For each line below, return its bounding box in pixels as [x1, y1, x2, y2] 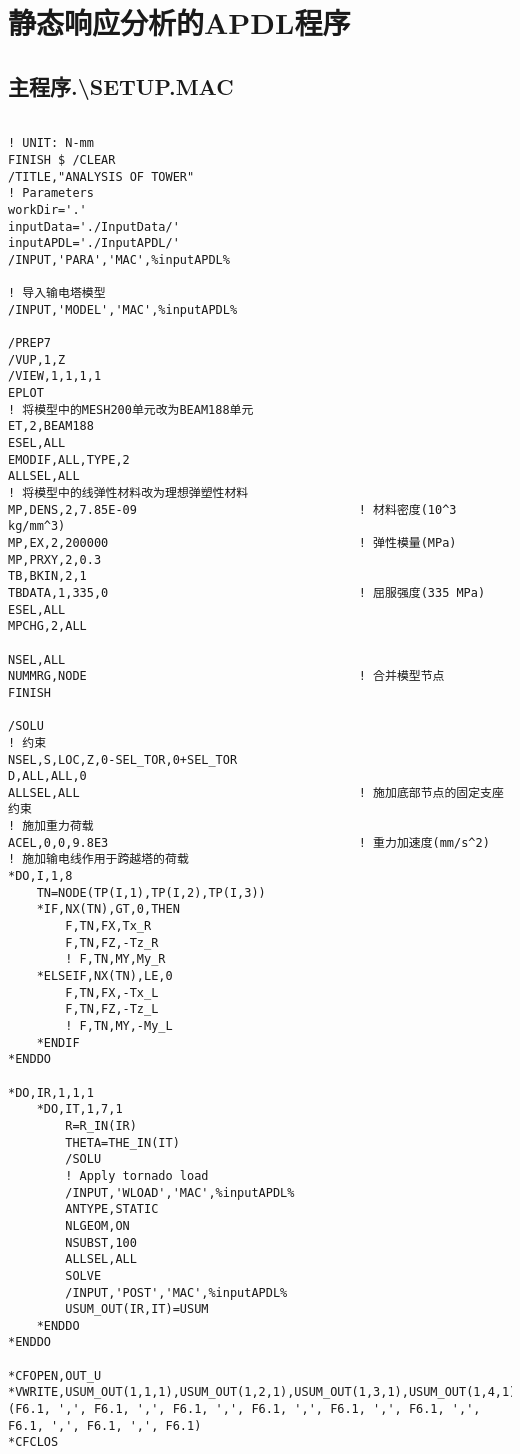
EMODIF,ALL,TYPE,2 [8, 452, 130, 467]
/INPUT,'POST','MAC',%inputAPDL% [65, 1285, 288, 1300]
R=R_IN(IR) [65, 1118, 137, 1133]
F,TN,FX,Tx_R [65, 919, 152, 934]
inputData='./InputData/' [8, 219, 180, 234]
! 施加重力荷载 [8, 819, 94, 834]
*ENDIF [36, 1035, 80, 1050]
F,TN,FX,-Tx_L [65, 985, 159, 1000]
